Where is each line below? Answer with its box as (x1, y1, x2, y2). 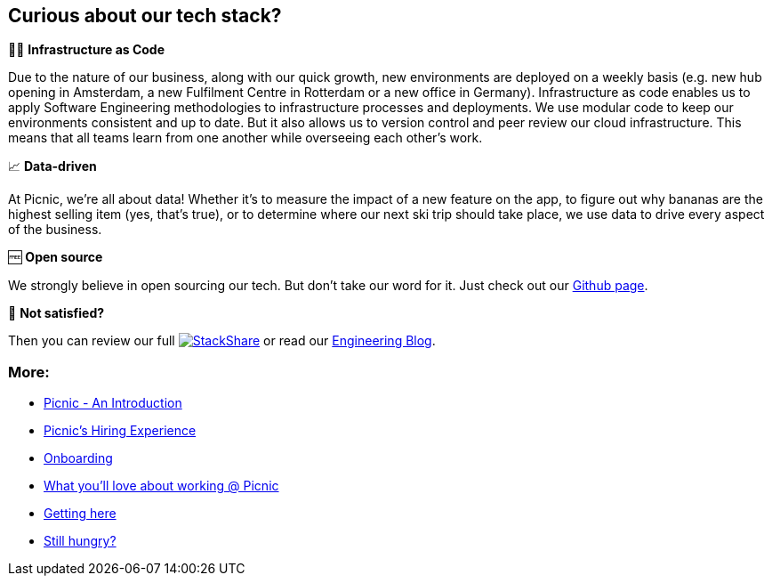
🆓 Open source (8, 249, 103, 265)
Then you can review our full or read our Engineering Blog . (8, 333, 436, 349)
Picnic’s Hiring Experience (44, 423, 197, 439)
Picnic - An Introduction (44, 395, 182, 411)
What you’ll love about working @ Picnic (44, 478, 279, 494)
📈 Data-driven (8, 158, 97, 174)
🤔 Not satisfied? (8, 305, 105, 321)
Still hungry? (44, 533, 117, 549)
